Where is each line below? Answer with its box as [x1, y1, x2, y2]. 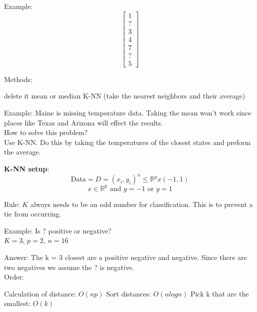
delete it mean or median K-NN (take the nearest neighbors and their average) [4, 90, 245, 101]
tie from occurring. [4, 208, 61, 219]
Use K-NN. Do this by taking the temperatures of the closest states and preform [4, 136, 251, 147]
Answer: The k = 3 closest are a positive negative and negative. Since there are [4, 251, 247, 262]
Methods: [4, 73, 32, 84]
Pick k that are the [190, 288, 249, 298]
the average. [4, 146, 41, 157]
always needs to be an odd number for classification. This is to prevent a [30, 198, 253, 209]
